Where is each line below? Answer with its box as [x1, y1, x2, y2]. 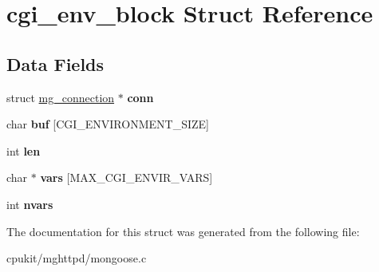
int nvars [6, 195, 53, 212]
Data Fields [6, 51, 105, 76]
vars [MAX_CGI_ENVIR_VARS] [40, 169, 213, 186]
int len [6, 142, 41, 159]
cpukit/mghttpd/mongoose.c [6, 250, 147, 266]
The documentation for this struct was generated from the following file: [6, 223, 360, 239]
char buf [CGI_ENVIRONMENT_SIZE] [6, 116, 209, 132]
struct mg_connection [6, 89, 115, 105]
